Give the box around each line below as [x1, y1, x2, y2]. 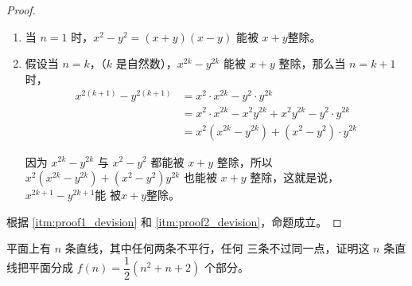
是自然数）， [115, 55, 177, 72]
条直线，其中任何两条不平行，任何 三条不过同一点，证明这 [64, 240, 370, 257]
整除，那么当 [278, 55, 346, 72]
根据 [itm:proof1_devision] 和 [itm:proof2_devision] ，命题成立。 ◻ [6, 213, 342, 229]
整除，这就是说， [250, 169, 340, 186]
